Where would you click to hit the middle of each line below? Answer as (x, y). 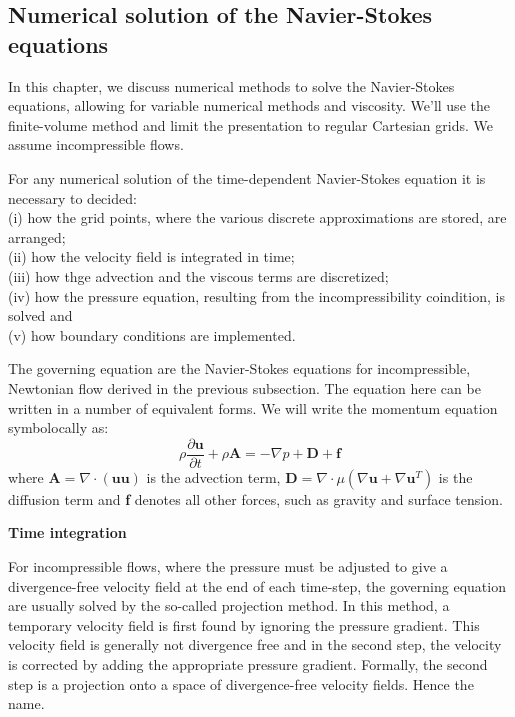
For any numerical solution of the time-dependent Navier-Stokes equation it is (247, 177)
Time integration (67, 532)
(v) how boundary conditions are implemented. (152, 334)
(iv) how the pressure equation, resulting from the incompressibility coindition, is (256, 295)
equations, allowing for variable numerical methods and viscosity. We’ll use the (249, 105)
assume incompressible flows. (96, 144)
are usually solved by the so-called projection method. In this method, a (229, 605)
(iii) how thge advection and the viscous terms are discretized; (198, 275)
